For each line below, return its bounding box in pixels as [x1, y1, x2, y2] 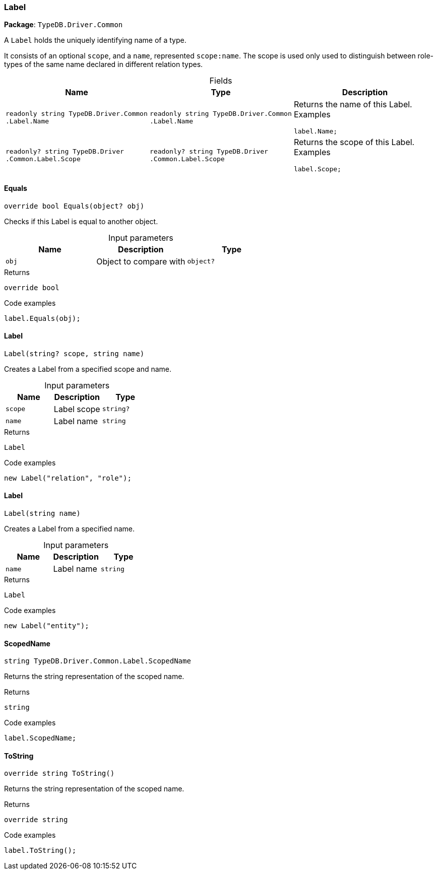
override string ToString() [4, 769, 115, 778]
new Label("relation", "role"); [4, 474, 132, 482]
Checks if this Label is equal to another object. [4, 217, 158, 226]
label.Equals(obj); [4, 314, 81, 322]
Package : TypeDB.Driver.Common [4, 20, 123, 29]
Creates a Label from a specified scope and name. [4, 364, 172, 373]
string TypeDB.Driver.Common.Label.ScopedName [4, 657, 191, 665]
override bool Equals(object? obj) [4, 201, 145, 210]
